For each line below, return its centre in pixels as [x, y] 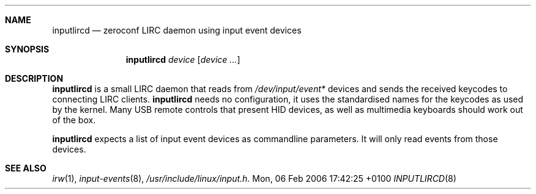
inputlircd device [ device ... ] [183, 59]
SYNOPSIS [27, 49]
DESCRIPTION [34, 78]
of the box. [74, 120]
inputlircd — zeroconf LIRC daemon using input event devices [177, 30]
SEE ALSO [26, 168]
